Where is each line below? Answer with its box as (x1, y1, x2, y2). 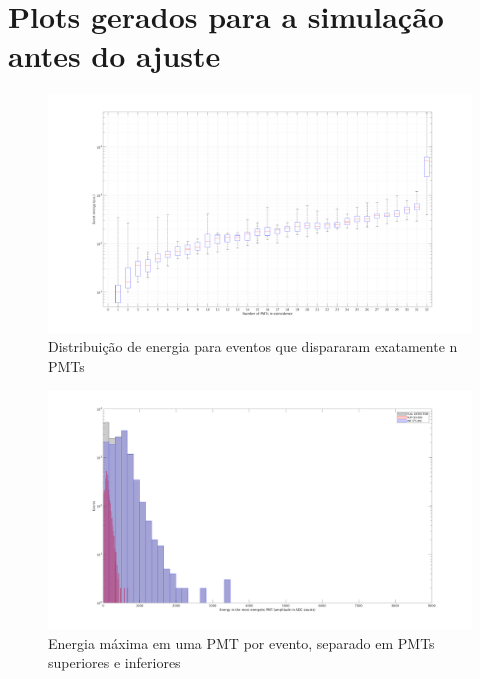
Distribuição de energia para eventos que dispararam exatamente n (48, 336, 458, 357)
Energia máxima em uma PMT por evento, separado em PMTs (48, 632, 435, 653)
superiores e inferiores (48, 652, 181, 673)
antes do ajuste (8, 35, 221, 76)
